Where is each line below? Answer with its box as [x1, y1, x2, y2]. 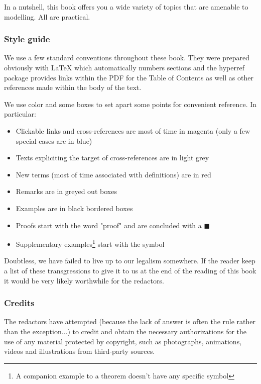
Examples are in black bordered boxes [16, 203, 133, 213]
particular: [4, 109, 36, 119]
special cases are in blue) [16, 135, 92, 146]
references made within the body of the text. [4, 82, 142, 92]
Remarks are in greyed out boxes [16, 186, 117, 197]
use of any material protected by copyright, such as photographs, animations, [4, 336, 242, 346]
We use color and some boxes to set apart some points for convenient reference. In [4, 99, 257, 109]
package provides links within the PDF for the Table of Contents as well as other [4, 72, 253, 82]
